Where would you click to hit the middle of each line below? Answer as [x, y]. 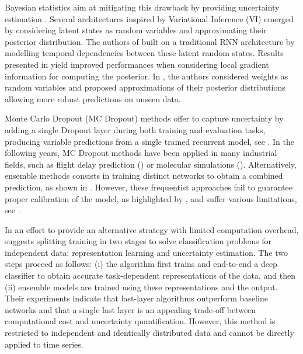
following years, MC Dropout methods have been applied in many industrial [141, 153]
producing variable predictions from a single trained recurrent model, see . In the [150, 141]
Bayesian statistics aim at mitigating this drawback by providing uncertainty [142, 7]
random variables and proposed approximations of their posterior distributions [145, 87]
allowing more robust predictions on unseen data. [93, 98]
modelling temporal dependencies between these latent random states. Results [144, 53]
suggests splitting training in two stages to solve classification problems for [138, 241]
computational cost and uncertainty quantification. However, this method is [140, 321]
